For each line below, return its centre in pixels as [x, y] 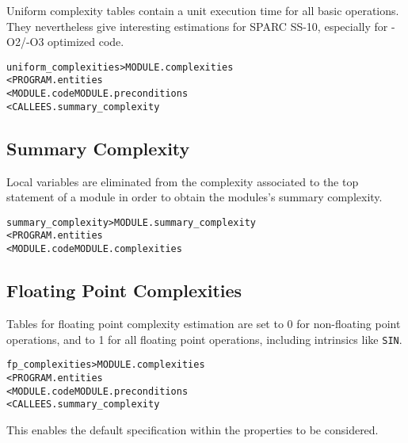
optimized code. [86, 42]
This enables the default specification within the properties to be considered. [193, 429]
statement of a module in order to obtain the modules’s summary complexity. [194, 197]
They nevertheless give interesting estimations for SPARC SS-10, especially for [197, 26]
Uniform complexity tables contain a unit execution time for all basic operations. [203, 10]
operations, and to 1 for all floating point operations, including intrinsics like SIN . [204, 339]
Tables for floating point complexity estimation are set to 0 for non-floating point [204, 323]
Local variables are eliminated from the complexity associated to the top [183, 181]
